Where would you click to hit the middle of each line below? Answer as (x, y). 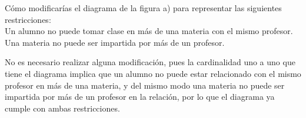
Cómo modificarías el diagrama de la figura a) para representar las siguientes (143, 8)
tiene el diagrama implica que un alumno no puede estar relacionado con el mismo (153, 73)
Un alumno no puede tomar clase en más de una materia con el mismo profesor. (149, 31)
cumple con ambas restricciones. (62, 108)
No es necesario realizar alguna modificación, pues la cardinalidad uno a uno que (150, 62)
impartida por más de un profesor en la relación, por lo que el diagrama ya (140, 97)
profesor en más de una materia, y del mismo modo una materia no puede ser (145, 85)
